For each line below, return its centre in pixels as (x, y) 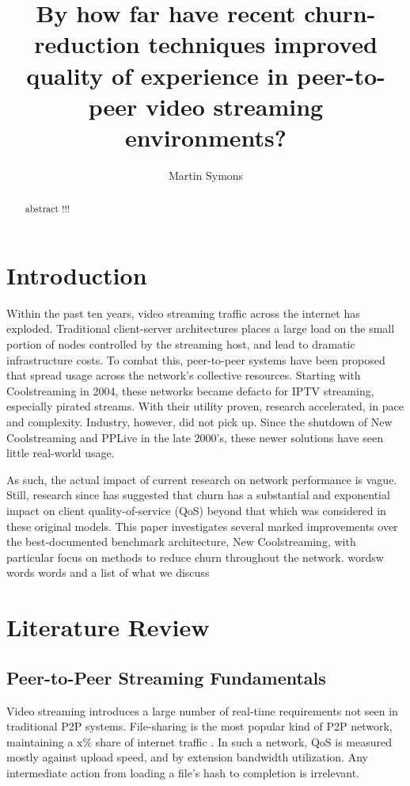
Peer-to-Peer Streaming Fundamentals (166, 677)
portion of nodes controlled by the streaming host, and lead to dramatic (181, 344)
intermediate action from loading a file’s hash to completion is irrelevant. (183, 772)
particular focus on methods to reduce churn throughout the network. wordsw (195, 557)
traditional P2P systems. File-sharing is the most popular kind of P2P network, (199, 726)
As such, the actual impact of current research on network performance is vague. (202, 479)
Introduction (77, 275)
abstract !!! (47, 209)
